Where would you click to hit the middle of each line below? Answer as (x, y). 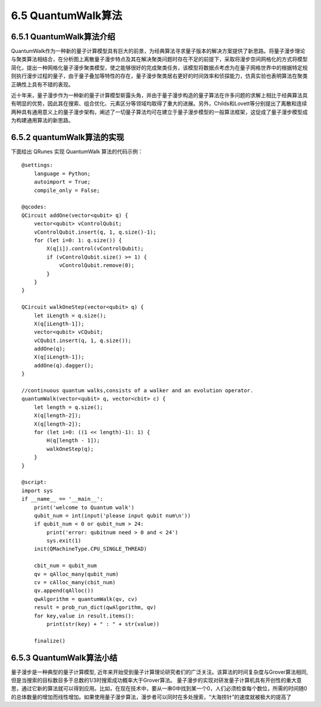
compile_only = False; (67, 190)
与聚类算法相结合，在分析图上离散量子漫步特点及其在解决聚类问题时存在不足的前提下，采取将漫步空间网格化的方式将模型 (159, 59)
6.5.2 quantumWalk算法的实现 (67, 137)
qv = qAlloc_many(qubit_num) (76, 574)
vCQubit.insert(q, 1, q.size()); (83, 340)
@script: (34, 482)
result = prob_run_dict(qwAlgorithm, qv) (95, 607)
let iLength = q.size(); (70, 315)
